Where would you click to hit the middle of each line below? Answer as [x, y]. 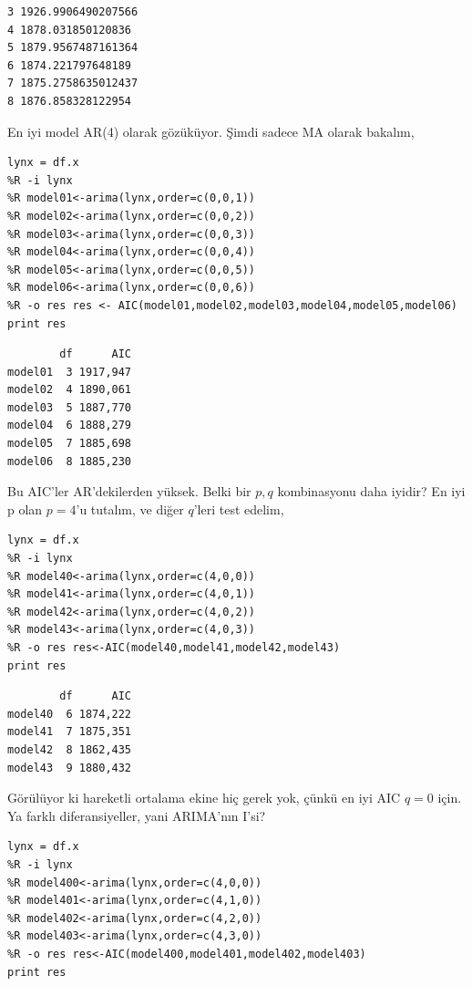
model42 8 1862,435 [70, 749]
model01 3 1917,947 [70, 372]
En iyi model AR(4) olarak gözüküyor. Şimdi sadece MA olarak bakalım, [211, 131]
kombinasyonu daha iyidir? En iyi [371, 491]
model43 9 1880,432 [70, 768]
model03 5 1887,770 [70, 407]
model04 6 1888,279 [70, 426]
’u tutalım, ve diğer [130, 509]
